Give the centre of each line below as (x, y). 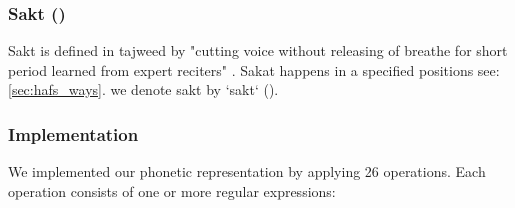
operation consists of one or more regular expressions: (172, 190)
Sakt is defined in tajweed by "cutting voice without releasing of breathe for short (258, 50)
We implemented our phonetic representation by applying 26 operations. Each (247, 171)
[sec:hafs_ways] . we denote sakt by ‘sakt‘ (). (143, 89)
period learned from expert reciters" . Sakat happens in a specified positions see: (254, 69)
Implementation (73, 133)
